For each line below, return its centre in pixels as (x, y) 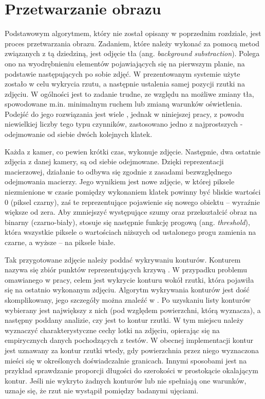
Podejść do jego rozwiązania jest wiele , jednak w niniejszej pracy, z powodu (124, 114)
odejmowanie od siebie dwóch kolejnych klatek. (79, 134)
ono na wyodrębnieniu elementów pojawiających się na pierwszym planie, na (125, 63)
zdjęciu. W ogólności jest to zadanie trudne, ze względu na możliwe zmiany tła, (129, 93)
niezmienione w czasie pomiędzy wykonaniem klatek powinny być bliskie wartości (133, 192)
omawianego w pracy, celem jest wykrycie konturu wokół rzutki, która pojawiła (129, 279)
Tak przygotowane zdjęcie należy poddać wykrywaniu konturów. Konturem (123, 259)
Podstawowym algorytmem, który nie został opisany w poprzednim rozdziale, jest (133, 33)
